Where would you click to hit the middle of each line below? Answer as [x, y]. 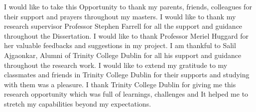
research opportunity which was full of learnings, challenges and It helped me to [126, 94]
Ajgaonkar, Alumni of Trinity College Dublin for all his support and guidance [123, 55]
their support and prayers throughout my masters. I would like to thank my [120, 16]
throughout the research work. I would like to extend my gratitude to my [116, 65]
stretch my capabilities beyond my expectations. [78, 103]
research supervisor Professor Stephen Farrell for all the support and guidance [123, 26]
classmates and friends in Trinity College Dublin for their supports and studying [127, 75]
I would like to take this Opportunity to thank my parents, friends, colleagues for [128, 6]
